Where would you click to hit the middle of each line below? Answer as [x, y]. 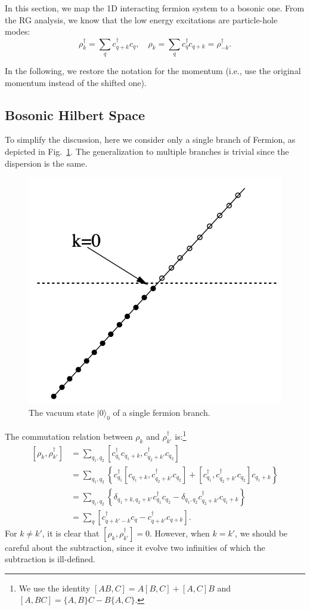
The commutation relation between [69, 436]
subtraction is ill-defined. [50, 559]
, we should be [261, 533]
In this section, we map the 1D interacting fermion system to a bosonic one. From [155, 8]
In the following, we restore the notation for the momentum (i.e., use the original [153, 70]
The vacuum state [62, 413]
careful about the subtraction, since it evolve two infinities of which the [135, 547]
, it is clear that [71, 533]
